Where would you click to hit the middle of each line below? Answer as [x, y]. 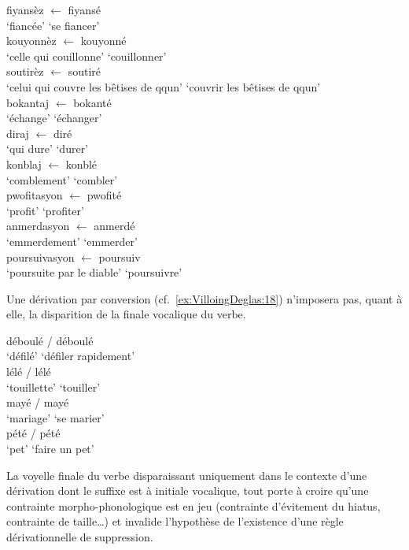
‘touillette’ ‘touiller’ [53, 386]
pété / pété [33, 433]
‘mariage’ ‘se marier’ [55, 417]
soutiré [84, 71]
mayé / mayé [38, 402]
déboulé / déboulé [50, 340]
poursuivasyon [41, 256]
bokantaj [28, 102]
